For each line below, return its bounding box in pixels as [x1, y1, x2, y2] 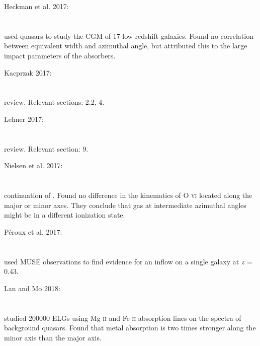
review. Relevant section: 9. [4, 143, 89, 154]
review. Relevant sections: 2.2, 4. [4, 97, 105, 107]
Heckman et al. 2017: [4, 1, 69, 11]
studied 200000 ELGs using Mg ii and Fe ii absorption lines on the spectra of [4, 312, 241, 323]
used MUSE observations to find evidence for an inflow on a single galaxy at [4, 256, 239, 266]
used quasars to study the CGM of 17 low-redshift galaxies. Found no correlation [4, 30, 253, 41]
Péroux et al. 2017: [4, 226, 62, 237]
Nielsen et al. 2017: [4, 160, 63, 171]
